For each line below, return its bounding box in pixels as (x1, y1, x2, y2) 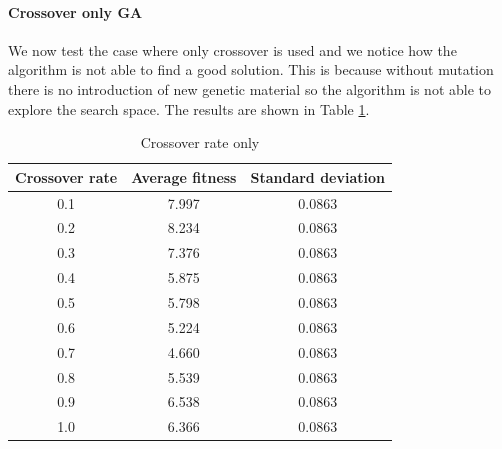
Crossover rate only (140, 132, 260, 153)
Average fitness (131, 166, 237, 187)
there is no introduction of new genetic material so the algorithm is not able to (8, 78, 491, 99)
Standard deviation (250, 166, 385, 187)
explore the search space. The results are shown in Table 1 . (8, 98, 370, 119)
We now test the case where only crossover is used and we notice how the (8, 39, 457, 60)
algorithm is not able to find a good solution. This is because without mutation (8, 59, 494, 80)
